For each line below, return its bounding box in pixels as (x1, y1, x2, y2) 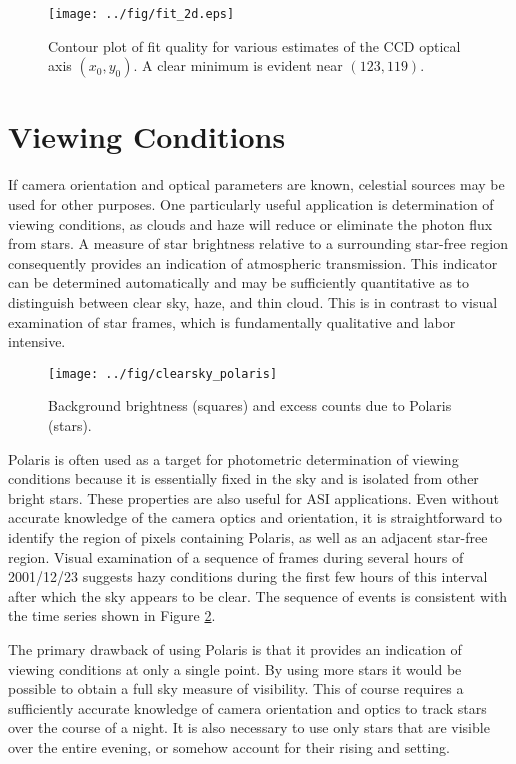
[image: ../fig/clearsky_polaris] (48, 366, 278, 381)
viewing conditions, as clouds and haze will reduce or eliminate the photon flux (8, 213, 493, 234)
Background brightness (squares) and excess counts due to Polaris (48, 395, 452, 416)
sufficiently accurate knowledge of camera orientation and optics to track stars (8, 697, 487, 718)
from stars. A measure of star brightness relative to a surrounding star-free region (8, 233, 508, 254)
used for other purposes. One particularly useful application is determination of (8, 193, 494, 214)
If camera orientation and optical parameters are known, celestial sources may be (8, 174, 505, 195)
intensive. (8, 331, 66, 352)
